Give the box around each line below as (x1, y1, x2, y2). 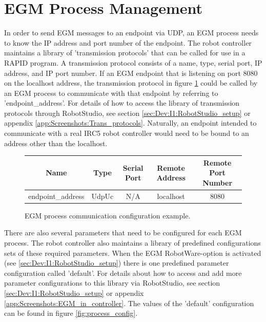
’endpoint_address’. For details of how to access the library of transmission (4, 97, 240, 108)
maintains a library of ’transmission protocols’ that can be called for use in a (4, 47, 245, 58)
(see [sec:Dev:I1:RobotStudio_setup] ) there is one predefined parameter (4, 257, 229, 268)
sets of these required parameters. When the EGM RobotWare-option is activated (4, 247, 261, 258)
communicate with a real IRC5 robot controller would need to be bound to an (4, 128, 249, 138)
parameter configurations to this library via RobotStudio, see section (4, 277, 220, 288)
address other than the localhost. (4, 137, 108, 148)
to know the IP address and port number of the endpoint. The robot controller (4, 37, 252, 48)
